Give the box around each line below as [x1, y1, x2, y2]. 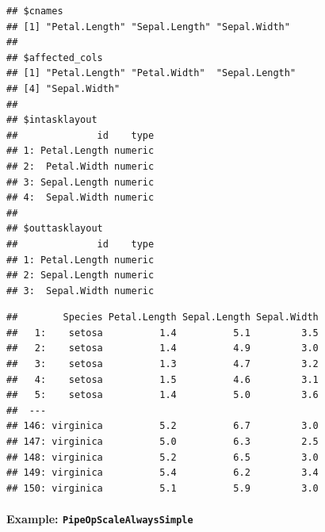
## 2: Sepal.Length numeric [6, 270, 155, 281]
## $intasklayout [6, 114, 97, 126]
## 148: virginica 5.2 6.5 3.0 [6, 451, 319, 463]
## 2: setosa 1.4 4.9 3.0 [6, 343, 319, 354]
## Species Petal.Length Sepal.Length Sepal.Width [6, 312, 319, 323]
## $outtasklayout [6, 223, 103, 235]
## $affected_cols [6, 52, 103, 63]
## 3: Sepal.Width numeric [6, 285, 155, 297]
